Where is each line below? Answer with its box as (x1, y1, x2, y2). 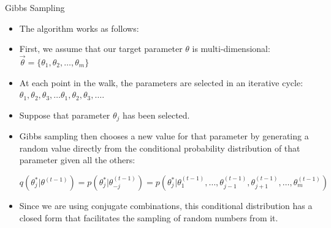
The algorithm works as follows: (19, 21, 139, 34)
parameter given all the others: (19, 153, 135, 166)
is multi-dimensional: (192, 42, 270, 55)
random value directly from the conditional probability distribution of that (19, 141, 300, 154)
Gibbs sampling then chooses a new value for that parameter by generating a (19, 130, 309, 142)
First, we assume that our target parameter (19, 42, 183, 55)
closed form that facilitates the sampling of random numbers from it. (19, 211, 278, 224)
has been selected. (123, 108, 190, 121)
